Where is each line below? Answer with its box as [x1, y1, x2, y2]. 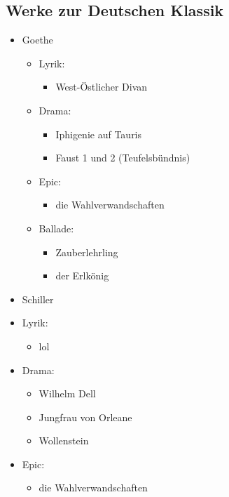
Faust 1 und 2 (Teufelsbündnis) [55, 150, 190, 165]
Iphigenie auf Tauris [55, 126, 142, 141]
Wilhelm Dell [39, 386, 96, 401]
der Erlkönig [55, 268, 109, 283]
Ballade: [39, 220, 74, 235]
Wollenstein [39, 433, 89, 448]
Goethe [22, 32, 53, 47]
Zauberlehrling [55, 244, 118, 259]
